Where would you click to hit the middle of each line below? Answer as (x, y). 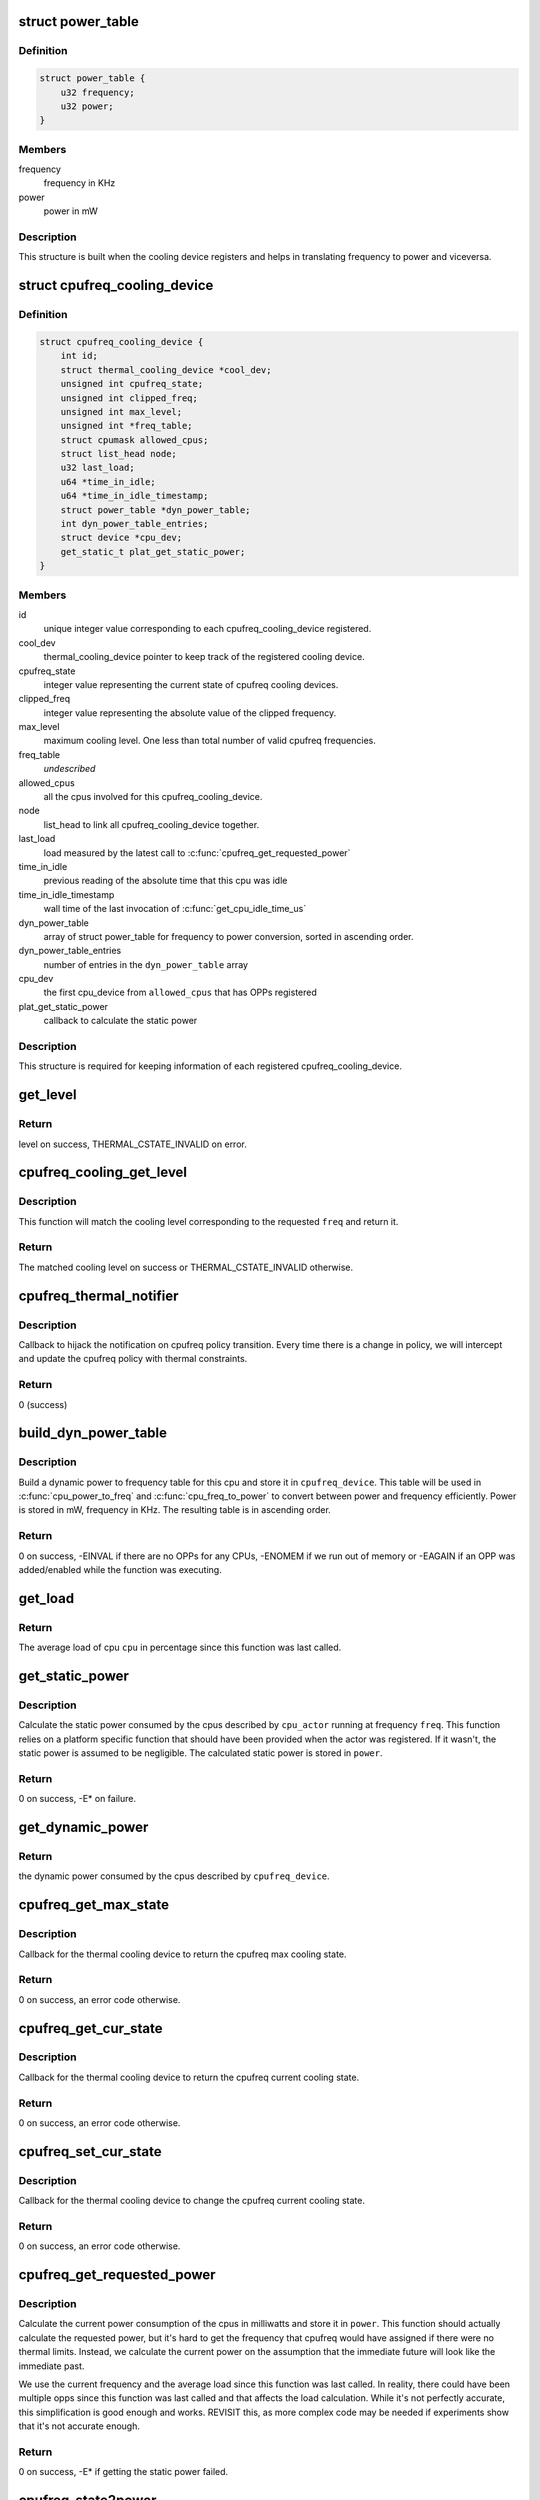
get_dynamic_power (83, 1827)
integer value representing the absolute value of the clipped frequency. (190, 712)
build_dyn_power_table (93, 1433)
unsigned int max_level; (121, 411)
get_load (46, 1598)
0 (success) (43, 1404)
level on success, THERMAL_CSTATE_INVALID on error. (132, 1144)
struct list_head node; (118, 454)
